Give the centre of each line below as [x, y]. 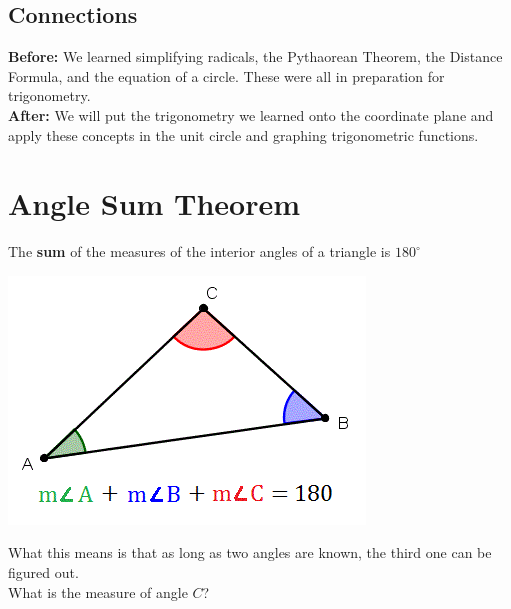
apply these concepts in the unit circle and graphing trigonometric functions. [243, 134]
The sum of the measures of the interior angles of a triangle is [199, 251]
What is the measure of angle [98, 591]
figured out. [43, 572]
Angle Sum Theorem [154, 203]
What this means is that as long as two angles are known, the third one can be [250, 552]
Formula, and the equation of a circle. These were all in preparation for [226, 75]
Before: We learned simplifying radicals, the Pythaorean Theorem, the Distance [255, 56]
